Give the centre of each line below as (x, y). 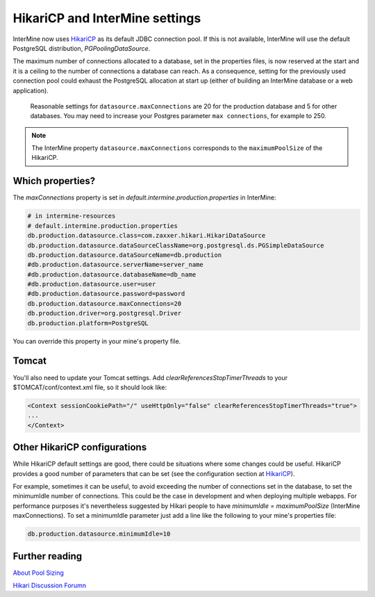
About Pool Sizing (38, 573)
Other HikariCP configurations (80, 447)
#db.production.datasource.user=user (92, 284)
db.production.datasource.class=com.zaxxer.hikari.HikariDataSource (147, 236)
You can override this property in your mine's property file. (97, 341)
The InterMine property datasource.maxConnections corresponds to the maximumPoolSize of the (177, 148)
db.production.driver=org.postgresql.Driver (105, 313)
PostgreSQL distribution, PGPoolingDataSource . (82, 48)
